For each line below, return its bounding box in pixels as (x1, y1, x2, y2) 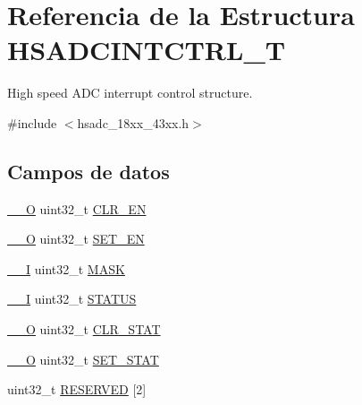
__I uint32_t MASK (7, 259, 125, 278)
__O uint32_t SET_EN (7, 229, 145, 248)
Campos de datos (7, 157, 170, 185)
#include (7, 113, 57, 132)
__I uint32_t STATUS (7, 289, 137, 308)
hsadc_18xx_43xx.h (77, 113, 189, 132)
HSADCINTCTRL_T (7, 31, 286, 68)
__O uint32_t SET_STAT (7, 349, 159, 368)
